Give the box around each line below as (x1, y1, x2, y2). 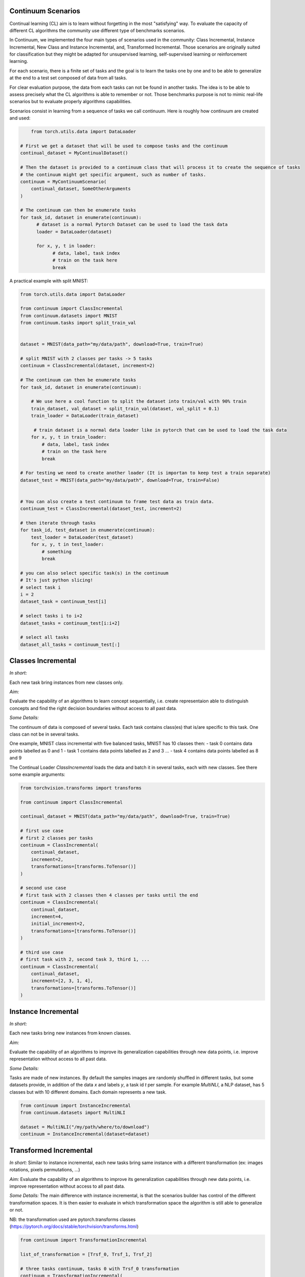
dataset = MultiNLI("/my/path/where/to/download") (20, 1124, 150, 1130)
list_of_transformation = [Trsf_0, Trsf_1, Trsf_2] (20, 1251, 153, 1257)
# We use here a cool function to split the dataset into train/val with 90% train (31, 398, 247, 405)
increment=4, (31, 913, 64, 919)
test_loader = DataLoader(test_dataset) (31, 534, 134, 540)
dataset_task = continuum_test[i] (20, 599, 107, 605)
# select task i (20, 584, 61, 590)
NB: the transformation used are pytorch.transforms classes (9, 1216, 136, 1222)
